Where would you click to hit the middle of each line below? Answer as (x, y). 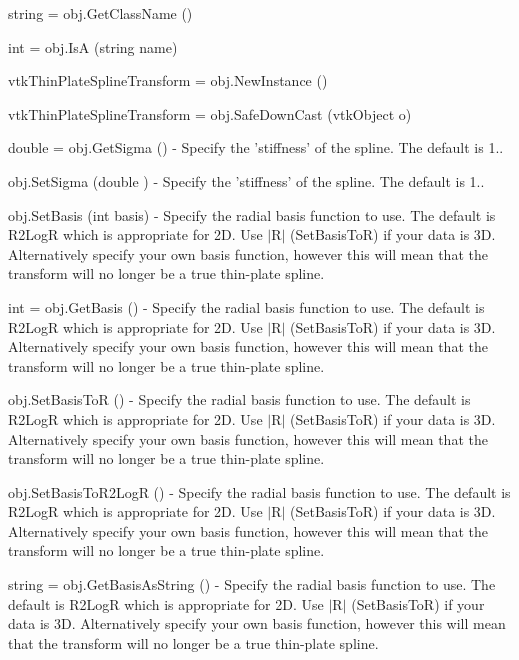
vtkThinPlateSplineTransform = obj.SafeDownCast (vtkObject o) (210, 113)
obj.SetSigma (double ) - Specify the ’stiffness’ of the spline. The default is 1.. (246, 180)
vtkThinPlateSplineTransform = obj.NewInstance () (168, 80)
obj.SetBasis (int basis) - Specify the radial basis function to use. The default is (252, 214)
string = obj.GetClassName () (100, 13)
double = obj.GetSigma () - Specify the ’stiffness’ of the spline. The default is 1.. (256, 147)
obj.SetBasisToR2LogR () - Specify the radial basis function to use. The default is (259, 491)
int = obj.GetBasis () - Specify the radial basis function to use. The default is (246, 306)
